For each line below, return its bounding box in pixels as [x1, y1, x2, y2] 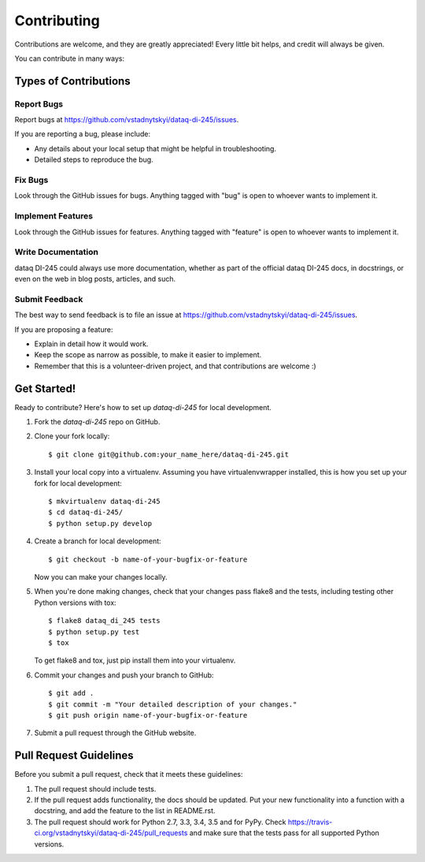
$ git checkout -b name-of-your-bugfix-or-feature [48, 554, 248, 564]
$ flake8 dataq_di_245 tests [48, 616, 161, 625]
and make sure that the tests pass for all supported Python [189, 828, 379, 838]
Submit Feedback [14, 293, 83, 304]
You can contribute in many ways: [14, 54, 125, 63]
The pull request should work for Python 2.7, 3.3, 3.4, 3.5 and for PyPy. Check [34, 817, 286, 827]
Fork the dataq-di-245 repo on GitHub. [34, 417, 161, 427]
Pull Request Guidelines [14, 749, 134, 763]
